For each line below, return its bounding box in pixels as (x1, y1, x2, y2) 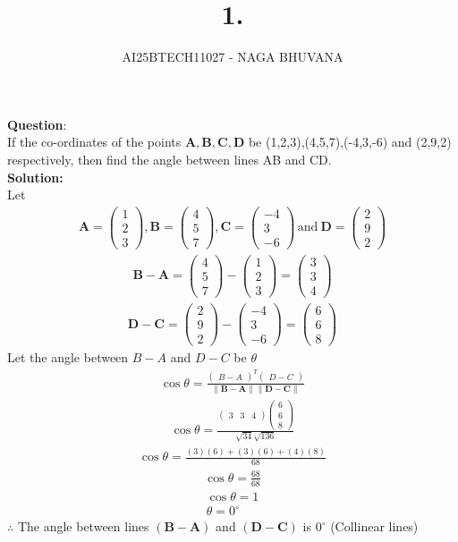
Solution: (7, 167, 64, 186)
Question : (7, 114, 67, 133)
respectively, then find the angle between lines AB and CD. (7, 149, 332, 168)
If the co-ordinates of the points (7, 132, 182, 151)
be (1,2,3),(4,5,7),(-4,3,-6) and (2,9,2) (248, 132, 452, 151)
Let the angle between (7, 348, 129, 367)
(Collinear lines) (330, 517, 419, 536)
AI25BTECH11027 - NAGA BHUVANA (122, 47, 343, 66)
